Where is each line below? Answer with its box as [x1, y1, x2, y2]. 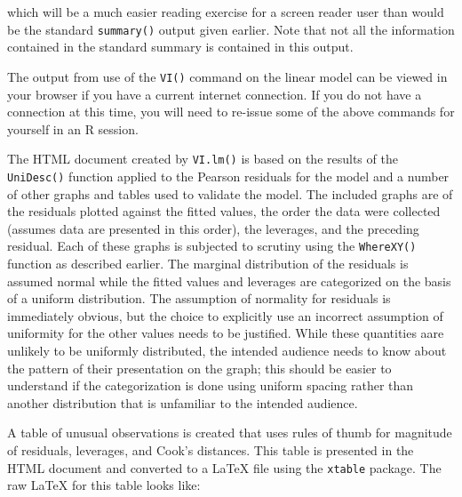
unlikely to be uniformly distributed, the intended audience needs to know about [7, 341, 447, 359]
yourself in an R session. [7, 119, 139, 138]
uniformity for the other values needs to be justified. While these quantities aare [7, 324, 444, 342]
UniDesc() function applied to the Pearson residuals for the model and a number [7, 166, 450, 185]
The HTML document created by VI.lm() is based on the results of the [7, 149, 398, 168]
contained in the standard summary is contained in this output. [7, 37, 354, 56]
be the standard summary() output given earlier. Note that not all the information [7, 20, 455, 38]
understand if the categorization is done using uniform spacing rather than [7, 376, 414, 395]
